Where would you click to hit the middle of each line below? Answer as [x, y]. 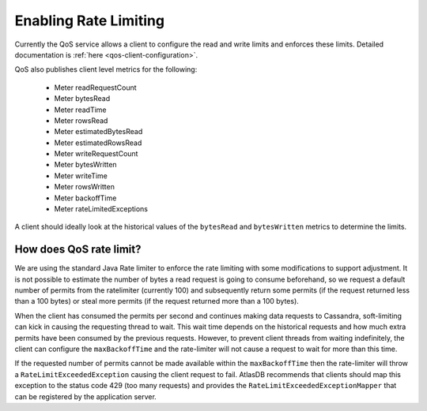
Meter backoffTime [85, 198]
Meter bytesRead [82, 99]
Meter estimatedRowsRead [98, 143]
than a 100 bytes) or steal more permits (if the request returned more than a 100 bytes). [157, 301]
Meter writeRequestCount [96, 154]
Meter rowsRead [81, 120]
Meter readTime [80, 110]
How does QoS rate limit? [78, 250]
